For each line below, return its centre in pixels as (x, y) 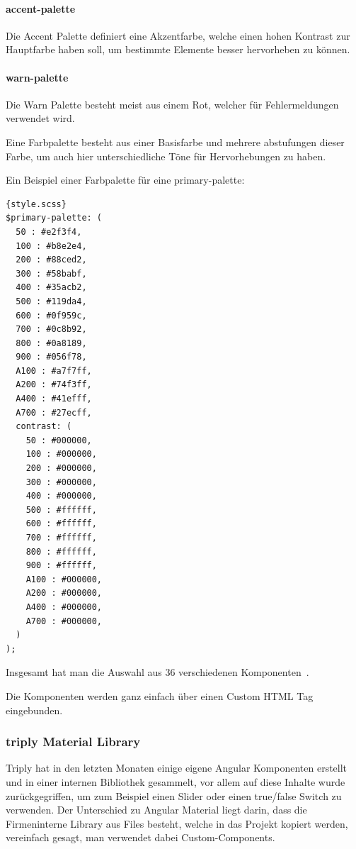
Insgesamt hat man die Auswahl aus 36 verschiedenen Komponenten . (157, 672)
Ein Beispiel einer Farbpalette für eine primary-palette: (125, 180)
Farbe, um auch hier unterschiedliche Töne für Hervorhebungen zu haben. (166, 156)
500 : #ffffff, (61, 510)
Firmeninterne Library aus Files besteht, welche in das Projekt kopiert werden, (177, 823)
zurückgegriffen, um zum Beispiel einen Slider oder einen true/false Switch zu (174, 795)
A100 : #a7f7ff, (54, 371)
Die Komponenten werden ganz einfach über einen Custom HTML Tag (160, 695)
